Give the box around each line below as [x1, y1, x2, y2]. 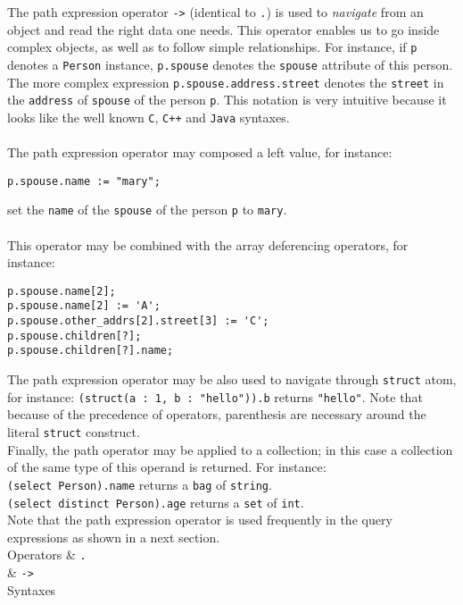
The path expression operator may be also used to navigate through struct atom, [7, 370, 457, 389]
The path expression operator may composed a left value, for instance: [7, 143, 393, 162]
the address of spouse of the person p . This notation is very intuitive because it [7, 90, 447, 109]
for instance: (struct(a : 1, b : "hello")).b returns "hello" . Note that [7, 387, 423, 406]
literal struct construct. [7, 423, 140, 441]
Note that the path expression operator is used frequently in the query [7, 510, 393, 529]
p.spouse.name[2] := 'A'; [7, 299, 161, 313]
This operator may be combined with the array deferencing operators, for [7, 235, 409, 254]
